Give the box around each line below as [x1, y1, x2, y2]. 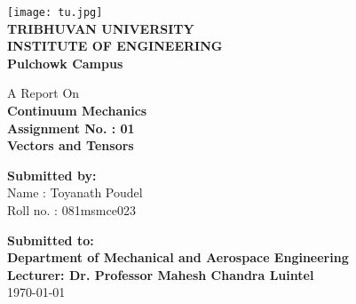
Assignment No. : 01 [7, 118, 135, 137]
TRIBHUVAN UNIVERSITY [7, 19, 194, 37]
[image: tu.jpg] [7, 6, 103, 19]
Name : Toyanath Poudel [7, 183, 143, 202]
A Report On [7, 84, 80, 102]
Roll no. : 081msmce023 [7, 201, 136, 219]
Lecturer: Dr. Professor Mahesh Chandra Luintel [7, 265, 314, 284]
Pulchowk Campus [7, 53, 123, 72]
